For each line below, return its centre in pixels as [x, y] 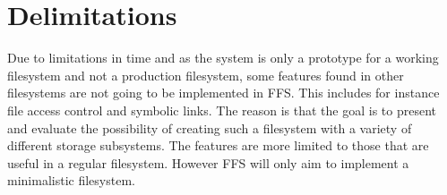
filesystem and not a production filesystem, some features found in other [206, 75]
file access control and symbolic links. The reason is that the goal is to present [222, 110]
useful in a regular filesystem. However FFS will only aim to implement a [208, 162]
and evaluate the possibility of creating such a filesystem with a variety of [210, 127]
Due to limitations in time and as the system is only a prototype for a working [223, 58]
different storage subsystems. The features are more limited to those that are [218, 145]
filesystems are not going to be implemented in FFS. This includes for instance [223, 93]
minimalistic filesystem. [71, 180]
